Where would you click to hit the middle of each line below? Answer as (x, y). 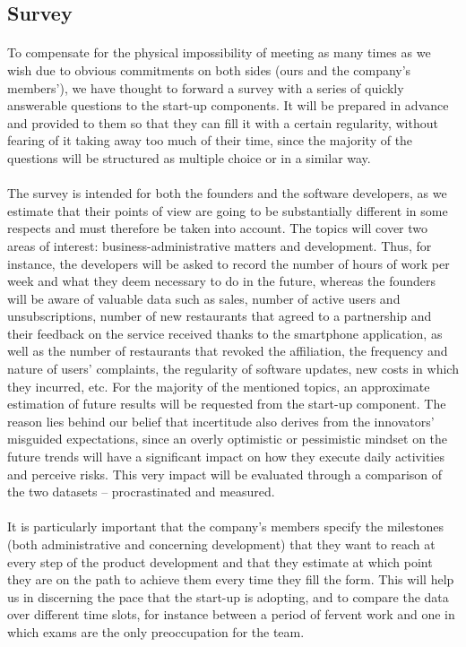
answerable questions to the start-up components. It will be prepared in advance (228, 105)
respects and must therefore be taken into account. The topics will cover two (218, 228)
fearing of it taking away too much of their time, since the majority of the (210, 140)
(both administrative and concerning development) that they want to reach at (221, 544)
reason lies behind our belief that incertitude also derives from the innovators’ (221, 421)
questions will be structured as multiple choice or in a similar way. (189, 157)
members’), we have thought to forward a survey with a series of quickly (206, 87)
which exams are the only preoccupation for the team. (156, 631)
